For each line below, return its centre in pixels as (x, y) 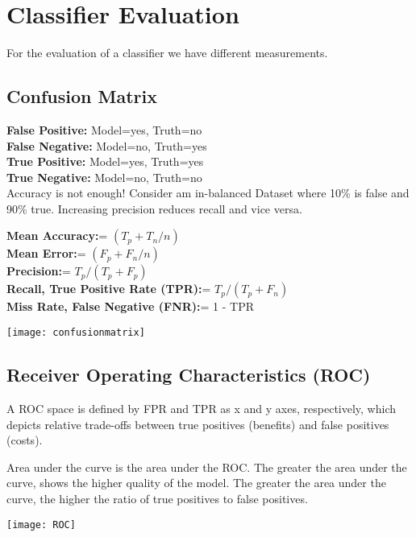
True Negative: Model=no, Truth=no (104, 177)
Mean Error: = (46, 253)
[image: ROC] (41, 525)
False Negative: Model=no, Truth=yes (107, 145)
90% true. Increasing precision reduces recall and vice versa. (154, 208)
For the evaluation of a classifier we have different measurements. (167, 53)
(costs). (25, 440)
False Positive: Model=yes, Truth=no (104, 129)
